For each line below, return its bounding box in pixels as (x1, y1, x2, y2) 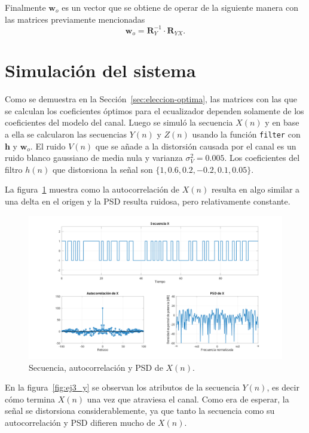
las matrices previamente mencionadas (5, 13, 145, 25)
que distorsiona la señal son (52, 163, 153, 175)
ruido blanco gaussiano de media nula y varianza (5, 151, 183, 164)
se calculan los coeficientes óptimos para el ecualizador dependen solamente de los (5, 104, 304, 117)
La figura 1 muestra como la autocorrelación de (5, 183, 180, 196)
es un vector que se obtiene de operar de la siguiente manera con (62, 1, 298, 13)
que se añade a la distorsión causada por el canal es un (95, 139, 296, 152)
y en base (265, 116, 299, 129)
